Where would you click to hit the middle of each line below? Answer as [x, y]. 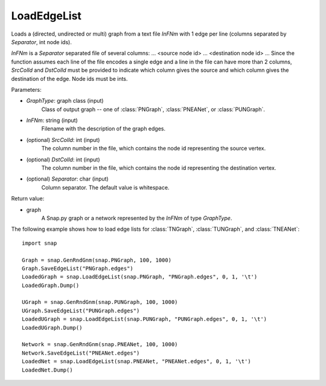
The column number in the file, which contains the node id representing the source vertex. [153, 149]
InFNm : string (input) [52, 120]
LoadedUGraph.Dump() [52, 327]
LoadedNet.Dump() [47, 370]
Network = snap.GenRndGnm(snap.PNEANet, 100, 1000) [100, 345]
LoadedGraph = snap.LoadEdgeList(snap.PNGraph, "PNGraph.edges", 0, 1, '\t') [140, 277]
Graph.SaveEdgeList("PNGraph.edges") [78, 268]
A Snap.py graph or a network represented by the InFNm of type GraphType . [137, 218]
